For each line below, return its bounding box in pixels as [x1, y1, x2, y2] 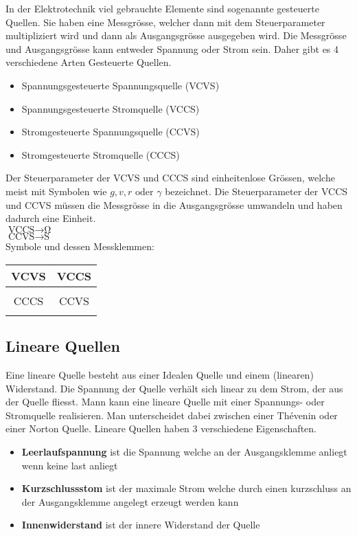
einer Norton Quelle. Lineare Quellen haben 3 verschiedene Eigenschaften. [5, 421, 316, 436]
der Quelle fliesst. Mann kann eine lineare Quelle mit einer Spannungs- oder [5, 394, 325, 409]
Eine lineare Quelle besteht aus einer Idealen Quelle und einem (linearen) [5, 368, 314, 382]
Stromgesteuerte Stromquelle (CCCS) [21, 147, 180, 161]
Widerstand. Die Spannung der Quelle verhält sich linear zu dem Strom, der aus [5, 381, 343, 395]
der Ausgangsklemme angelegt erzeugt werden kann [21, 494, 239, 509]
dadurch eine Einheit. [5, 211, 96, 225]
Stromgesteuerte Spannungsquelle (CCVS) [21, 124, 200, 139]
